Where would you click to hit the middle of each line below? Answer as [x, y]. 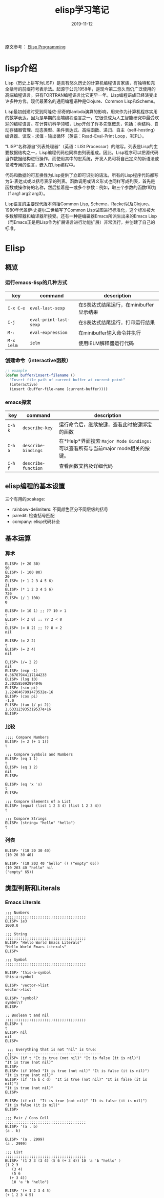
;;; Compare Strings [26, 818]
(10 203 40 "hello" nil [29, 868]
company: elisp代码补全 [36, 522]
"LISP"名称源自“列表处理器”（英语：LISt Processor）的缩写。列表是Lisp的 [79, 146]
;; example [16, 371]
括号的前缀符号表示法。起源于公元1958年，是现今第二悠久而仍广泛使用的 [82, 89]
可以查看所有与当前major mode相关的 [102, 448]
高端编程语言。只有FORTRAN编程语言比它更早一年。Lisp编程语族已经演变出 [81, 95]
